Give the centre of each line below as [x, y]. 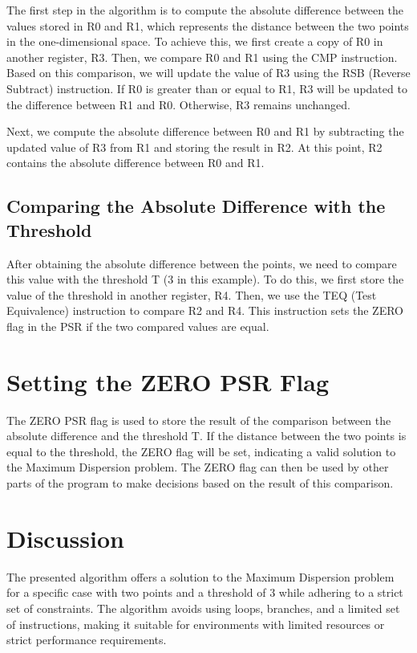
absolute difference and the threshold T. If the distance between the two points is [206, 436]
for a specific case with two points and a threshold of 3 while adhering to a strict [205, 592]
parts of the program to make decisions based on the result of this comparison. [200, 483]
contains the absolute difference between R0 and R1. [136, 163]
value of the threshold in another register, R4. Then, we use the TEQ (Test [192, 294]
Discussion [65, 538]
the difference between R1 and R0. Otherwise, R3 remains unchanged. [178, 104]
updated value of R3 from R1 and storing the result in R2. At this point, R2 [194, 147]
